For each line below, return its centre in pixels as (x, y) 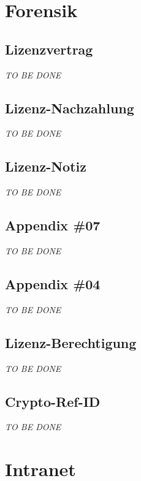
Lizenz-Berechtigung (71, 342)
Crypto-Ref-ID (53, 401)
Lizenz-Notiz (46, 166)
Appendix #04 (53, 283)
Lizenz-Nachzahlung (70, 108)
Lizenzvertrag (49, 49)
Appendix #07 (53, 225)
